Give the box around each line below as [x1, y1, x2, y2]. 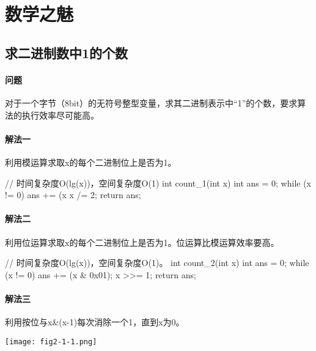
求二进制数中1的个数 [5, 43, 128, 62]
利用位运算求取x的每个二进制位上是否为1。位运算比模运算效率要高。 [5, 235, 279, 248]
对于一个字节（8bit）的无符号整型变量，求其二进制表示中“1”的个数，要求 [5, 96, 298, 109]
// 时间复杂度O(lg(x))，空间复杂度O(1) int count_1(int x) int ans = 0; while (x [5, 176, 311, 189]
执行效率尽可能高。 [21, 108, 99, 121]
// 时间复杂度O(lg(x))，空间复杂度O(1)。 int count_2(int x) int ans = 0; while [5, 256, 309, 269]
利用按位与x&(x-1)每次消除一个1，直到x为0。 [5, 316, 185, 328]
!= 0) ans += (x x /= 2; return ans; [5, 188, 141, 201]
